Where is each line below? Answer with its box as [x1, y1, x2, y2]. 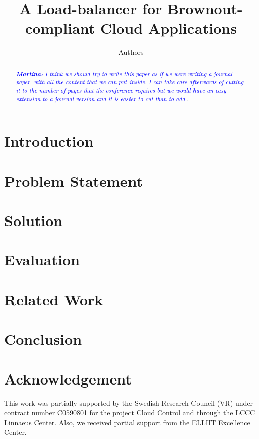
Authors [118, 47, 144, 58]
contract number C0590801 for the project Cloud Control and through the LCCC [4, 407, 255, 418]
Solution [4, 210, 63, 231]
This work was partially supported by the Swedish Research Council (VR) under [4, 397, 253, 408]
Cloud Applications [100, 18, 237, 38]
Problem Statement [4, 170, 143, 191]
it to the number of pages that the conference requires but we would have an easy [16, 86, 226, 95]
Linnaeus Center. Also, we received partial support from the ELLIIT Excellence [4, 417, 250, 427]
